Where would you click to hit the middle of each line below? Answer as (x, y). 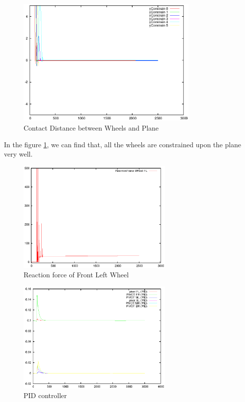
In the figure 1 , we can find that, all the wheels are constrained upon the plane (122, 144)
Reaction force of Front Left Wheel (76, 275)
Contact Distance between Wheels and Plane (91, 127)
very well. (18, 154)
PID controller (45, 395)
